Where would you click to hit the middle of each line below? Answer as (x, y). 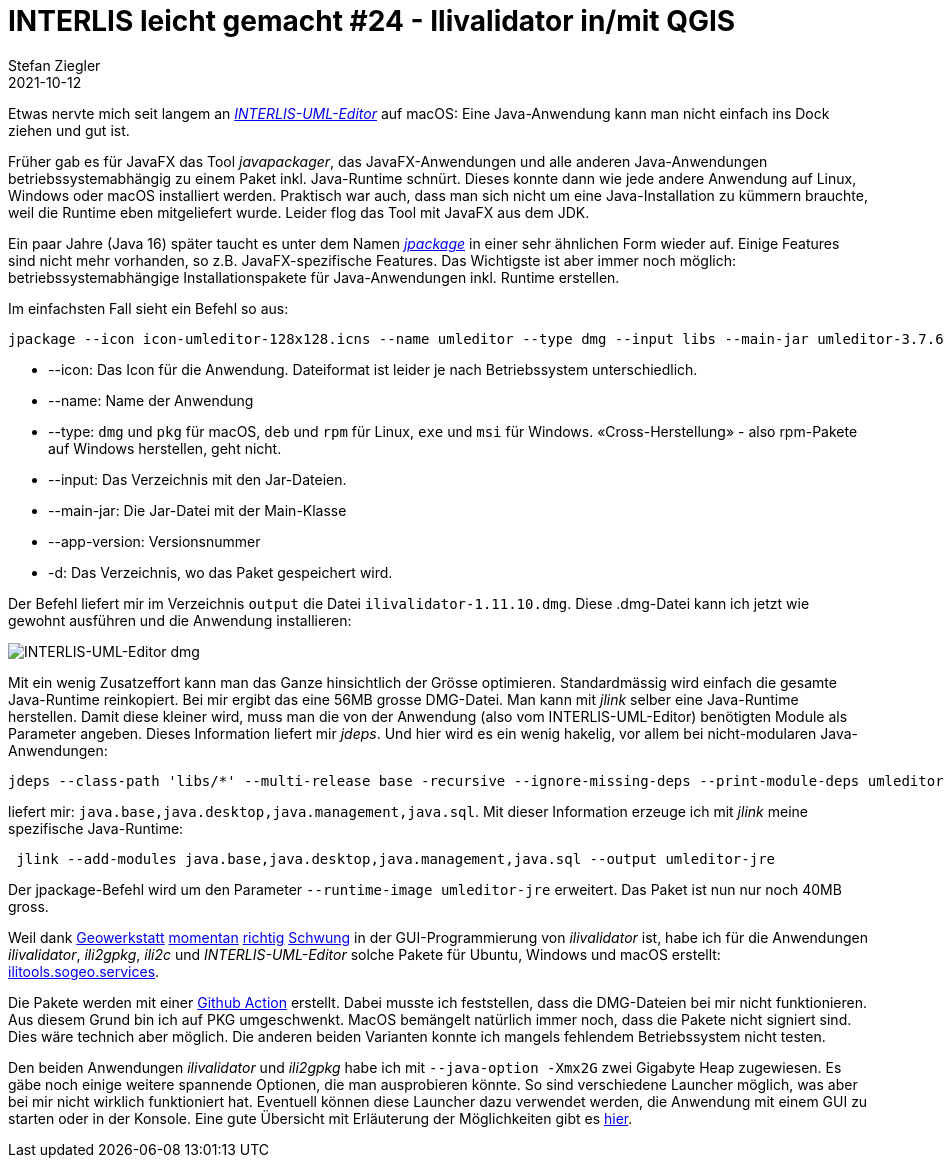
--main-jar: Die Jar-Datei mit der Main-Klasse (197, 510)
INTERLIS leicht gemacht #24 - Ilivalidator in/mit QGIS (372, 21)
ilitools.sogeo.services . (84, 971)
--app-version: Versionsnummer (154, 541)
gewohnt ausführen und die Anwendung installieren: (180, 620)
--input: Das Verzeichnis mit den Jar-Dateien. (197, 479)
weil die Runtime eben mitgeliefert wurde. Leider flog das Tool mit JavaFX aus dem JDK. (299, 212)
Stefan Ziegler (54, 65)
